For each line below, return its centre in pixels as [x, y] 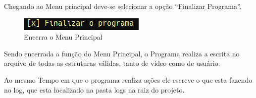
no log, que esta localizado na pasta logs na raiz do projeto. [94, 89]
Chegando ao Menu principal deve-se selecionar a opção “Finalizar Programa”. [123, 6]
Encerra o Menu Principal [63, 37]
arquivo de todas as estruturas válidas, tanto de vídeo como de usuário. [112, 63]
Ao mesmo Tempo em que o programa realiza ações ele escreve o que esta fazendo [128, 79]
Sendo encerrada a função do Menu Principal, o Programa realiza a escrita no [122, 53]
